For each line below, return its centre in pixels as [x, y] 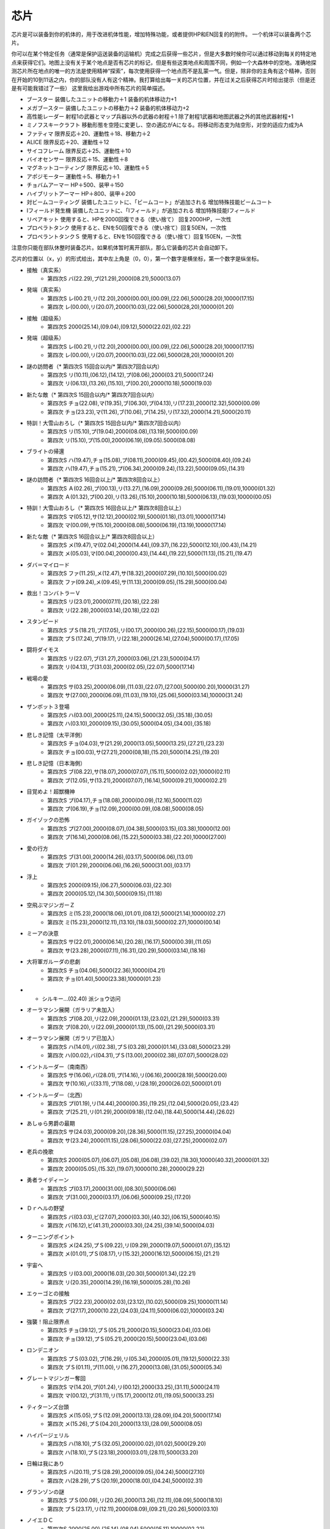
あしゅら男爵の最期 [51, 1123]
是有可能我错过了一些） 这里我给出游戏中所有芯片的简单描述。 [90, 88]
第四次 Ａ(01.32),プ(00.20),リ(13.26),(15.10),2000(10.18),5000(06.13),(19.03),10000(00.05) [159, 497]
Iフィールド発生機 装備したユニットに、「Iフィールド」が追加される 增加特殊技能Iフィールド [141, 210]
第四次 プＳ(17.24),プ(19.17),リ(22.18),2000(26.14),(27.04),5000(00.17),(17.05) [143, 639]
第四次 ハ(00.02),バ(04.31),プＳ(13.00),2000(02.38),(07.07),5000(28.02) [138, 1056]
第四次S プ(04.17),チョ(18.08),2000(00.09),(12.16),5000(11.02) [125, 800]
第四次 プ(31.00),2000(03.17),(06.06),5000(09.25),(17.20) [119, 1197]
